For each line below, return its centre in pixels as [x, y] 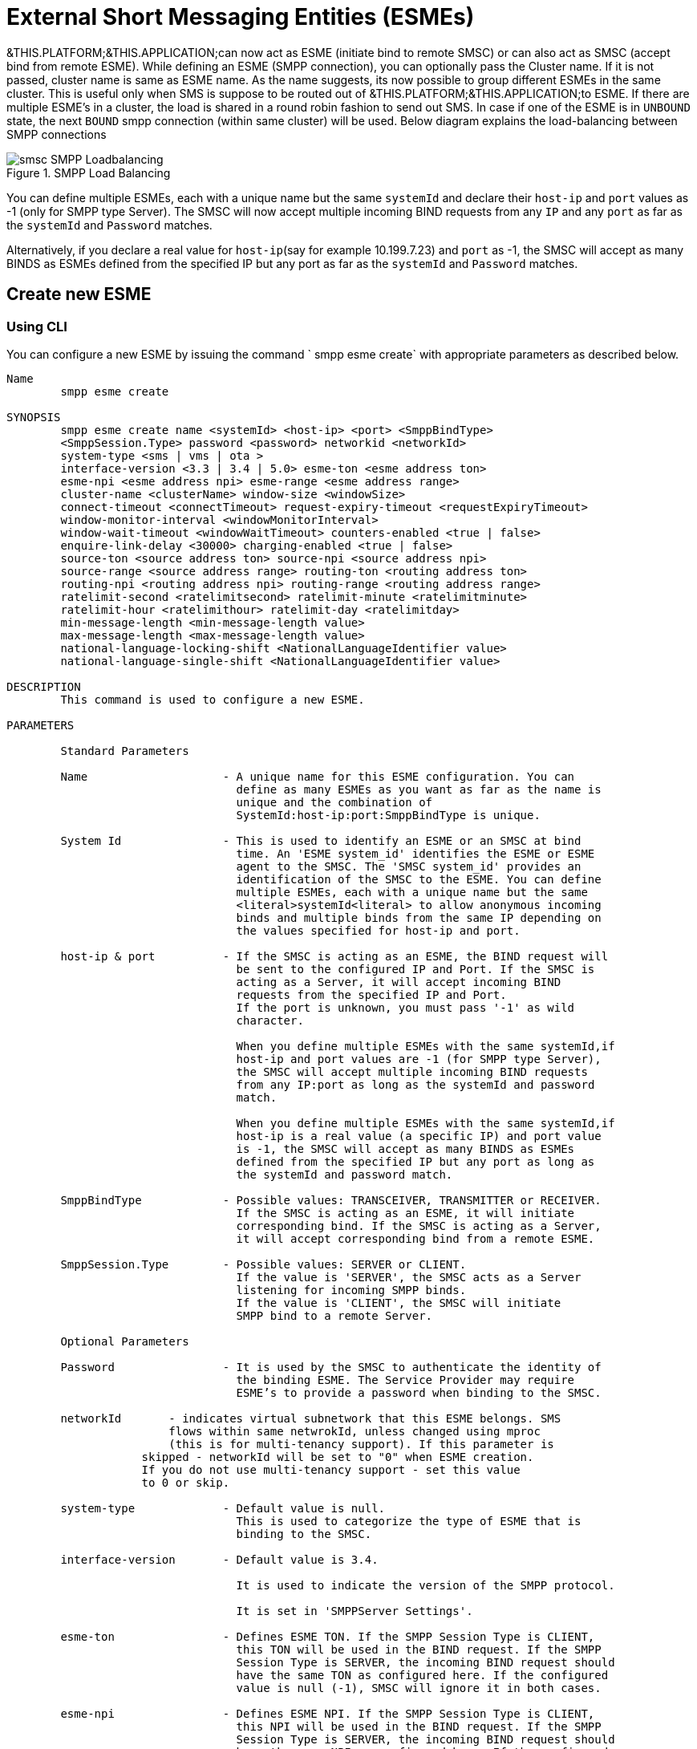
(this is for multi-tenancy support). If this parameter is [361, 1444]
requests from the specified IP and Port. [371, 994]
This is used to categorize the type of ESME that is [409, 1521]
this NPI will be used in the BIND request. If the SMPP [419, 1726]
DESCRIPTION [44, 686]
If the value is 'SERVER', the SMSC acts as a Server [409, 1277]
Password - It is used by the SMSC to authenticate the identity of [331, 1367]
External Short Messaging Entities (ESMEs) [241, 17]
